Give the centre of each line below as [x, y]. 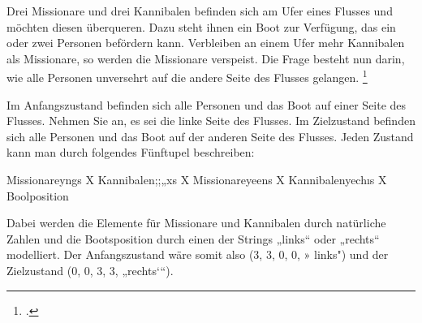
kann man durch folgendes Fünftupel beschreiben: [131, 152]
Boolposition [38, 195]
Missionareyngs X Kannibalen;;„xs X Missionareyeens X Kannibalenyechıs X [197, 179]
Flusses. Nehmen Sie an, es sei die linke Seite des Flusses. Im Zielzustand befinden [211, 121]
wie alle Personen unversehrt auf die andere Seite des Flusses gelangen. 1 [187, 76]
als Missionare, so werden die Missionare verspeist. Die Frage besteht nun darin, [206, 58]
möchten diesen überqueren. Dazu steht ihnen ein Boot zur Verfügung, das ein [201, 26]
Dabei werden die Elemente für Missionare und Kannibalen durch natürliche [196, 223]
